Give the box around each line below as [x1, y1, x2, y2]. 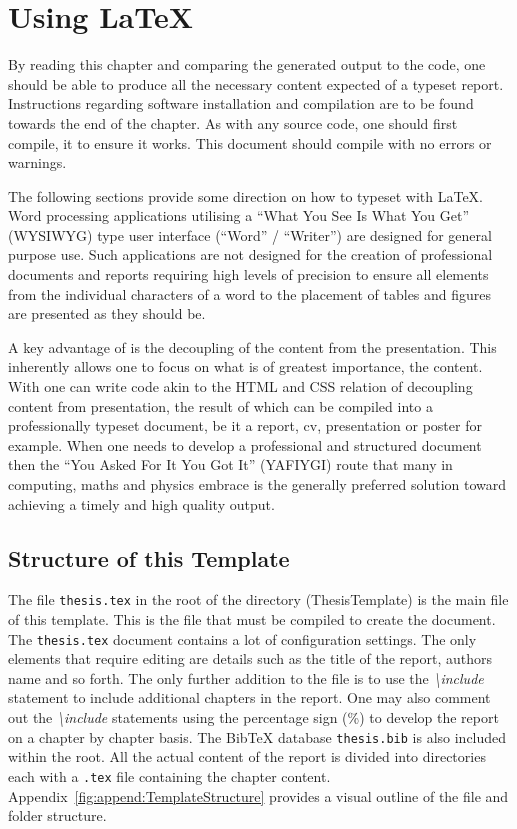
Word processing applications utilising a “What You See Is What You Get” [8, 205, 470, 226]
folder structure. [8, 805, 107, 826]
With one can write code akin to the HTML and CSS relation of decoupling [8, 376, 473, 397]
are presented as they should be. [8, 303, 206, 324]
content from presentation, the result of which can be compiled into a [8, 395, 433, 416]
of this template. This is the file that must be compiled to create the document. [8, 609, 496, 630]
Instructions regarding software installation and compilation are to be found [8, 93, 474, 114]
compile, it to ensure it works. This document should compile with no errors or [8, 132, 492, 153]
